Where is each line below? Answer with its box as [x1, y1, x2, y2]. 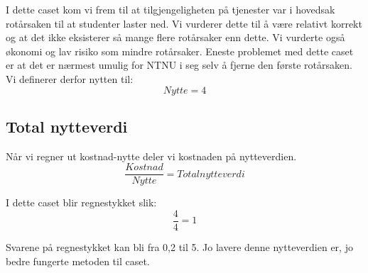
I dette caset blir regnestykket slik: [6, 195, 157, 210]
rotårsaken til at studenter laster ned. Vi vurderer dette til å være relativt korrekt [6, 16, 362, 30]
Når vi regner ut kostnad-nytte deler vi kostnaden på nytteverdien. [6, 148, 297, 163]
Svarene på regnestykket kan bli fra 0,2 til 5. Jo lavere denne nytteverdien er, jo [6, 240, 353, 255]
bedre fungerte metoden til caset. [6, 253, 150, 268]
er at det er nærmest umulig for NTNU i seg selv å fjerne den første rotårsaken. [6, 57, 352, 72]
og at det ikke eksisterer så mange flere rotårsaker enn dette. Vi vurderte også [6, 30, 345, 45]
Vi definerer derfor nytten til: [6, 71, 134, 86]
